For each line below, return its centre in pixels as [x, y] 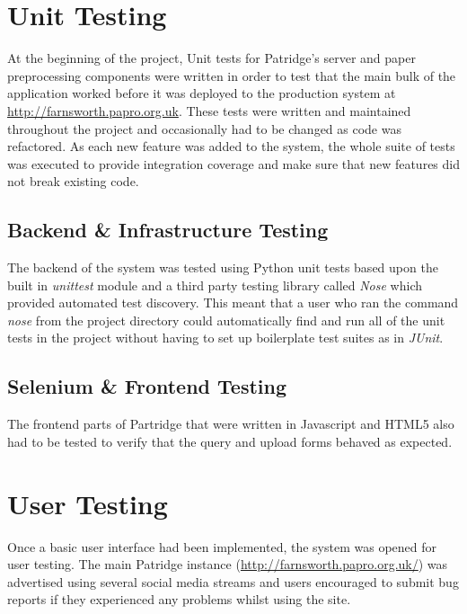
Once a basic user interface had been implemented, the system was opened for [222, 546]
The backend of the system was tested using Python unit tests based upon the [223, 267]
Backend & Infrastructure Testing [168, 230]
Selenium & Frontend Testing [147, 386]
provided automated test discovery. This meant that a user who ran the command [233, 303]
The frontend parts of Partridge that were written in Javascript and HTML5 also [231, 424]
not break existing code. [73, 181]
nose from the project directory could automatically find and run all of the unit [226, 320]
